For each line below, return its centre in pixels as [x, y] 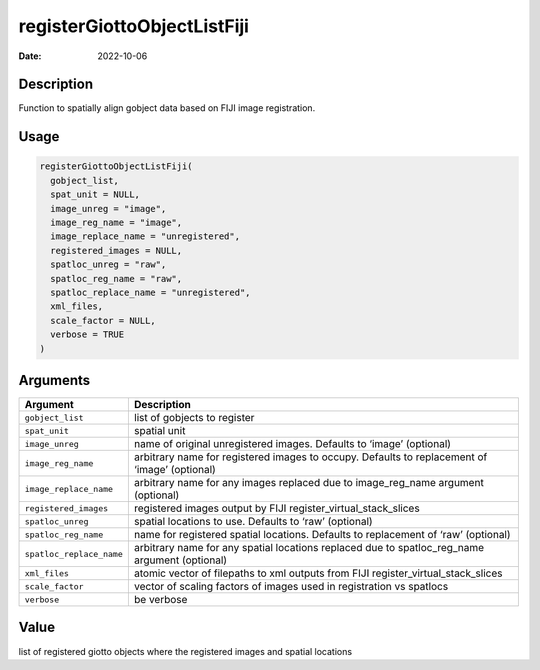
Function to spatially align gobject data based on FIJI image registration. [167, 108]
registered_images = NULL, [116, 250]
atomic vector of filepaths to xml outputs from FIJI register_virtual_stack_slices [318, 573]
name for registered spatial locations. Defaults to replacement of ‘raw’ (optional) [322, 535]
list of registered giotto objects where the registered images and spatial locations [185, 651]
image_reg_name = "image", [116, 223]
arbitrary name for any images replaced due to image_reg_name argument [308, 483]
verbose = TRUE [87, 334]
